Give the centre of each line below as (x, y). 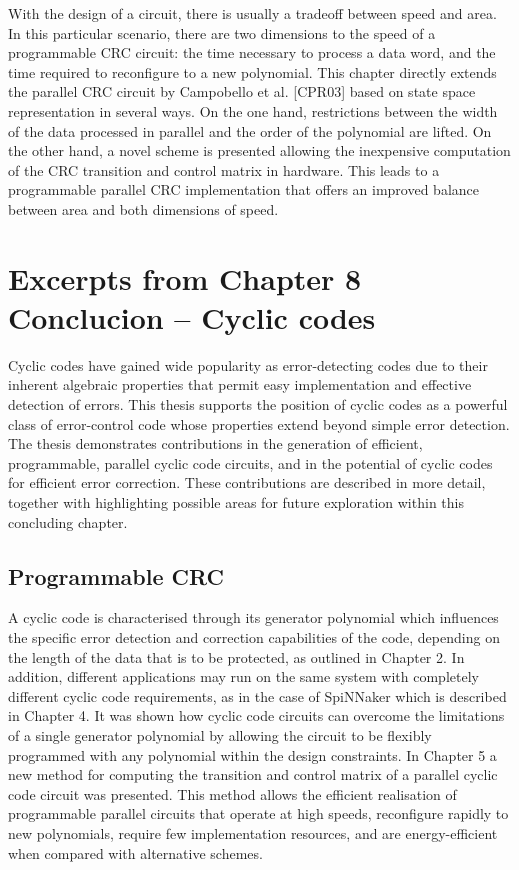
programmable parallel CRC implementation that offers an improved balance (244, 189)
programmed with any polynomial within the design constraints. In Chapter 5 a (252, 754)
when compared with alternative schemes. (135, 852)
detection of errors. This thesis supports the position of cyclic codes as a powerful (258, 404)
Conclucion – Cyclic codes (192, 316)
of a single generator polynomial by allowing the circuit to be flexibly (220, 734)
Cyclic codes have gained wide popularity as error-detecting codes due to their (248, 364)
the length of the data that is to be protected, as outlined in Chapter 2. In (236, 656)
